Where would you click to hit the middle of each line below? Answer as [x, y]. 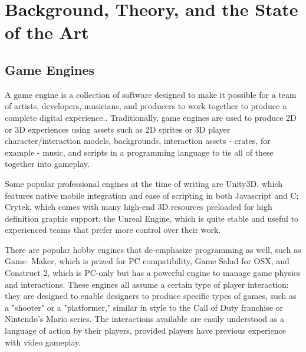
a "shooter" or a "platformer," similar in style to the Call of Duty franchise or [144, 307]
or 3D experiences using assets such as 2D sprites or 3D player [118, 129]
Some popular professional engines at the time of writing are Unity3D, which [144, 183]
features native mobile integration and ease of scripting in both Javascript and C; [152, 195]
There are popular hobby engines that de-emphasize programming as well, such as [153, 249]
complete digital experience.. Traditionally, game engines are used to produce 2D [151, 117]
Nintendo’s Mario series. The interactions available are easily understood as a [144, 319]
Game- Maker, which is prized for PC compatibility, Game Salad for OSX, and [147, 261]
